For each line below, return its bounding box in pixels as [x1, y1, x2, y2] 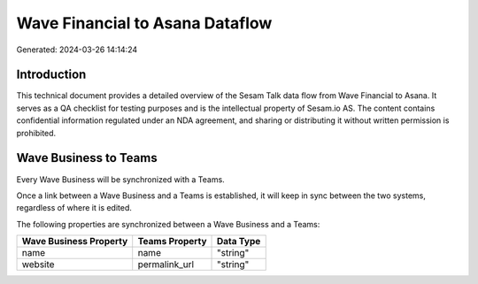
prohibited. [16, 127, 57, 138]
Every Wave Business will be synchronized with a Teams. [16, 173, 225, 185]
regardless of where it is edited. [16, 203, 133, 213]
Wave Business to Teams [16, 150, 158, 165]
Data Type [217, 235, 261, 248]
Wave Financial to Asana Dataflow [16, 13, 273, 33]
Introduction [16, 67, 87, 82]
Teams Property [137, 235, 207, 248]
